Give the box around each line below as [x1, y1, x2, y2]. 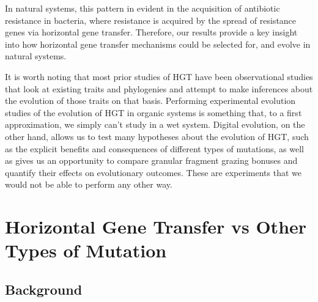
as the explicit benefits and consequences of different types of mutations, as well [5, 142, 304, 155]
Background [5, 279, 83, 298]
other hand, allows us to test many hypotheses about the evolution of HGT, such [5, 130, 309, 142]
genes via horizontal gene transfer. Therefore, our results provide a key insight [5, 26, 298, 39]
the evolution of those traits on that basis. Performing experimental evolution [5, 94, 296, 107]
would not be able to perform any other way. [5, 178, 172, 191]
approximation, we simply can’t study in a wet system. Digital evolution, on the [5, 118, 305, 131]
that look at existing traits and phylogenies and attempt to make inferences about [5, 82, 313, 95]
